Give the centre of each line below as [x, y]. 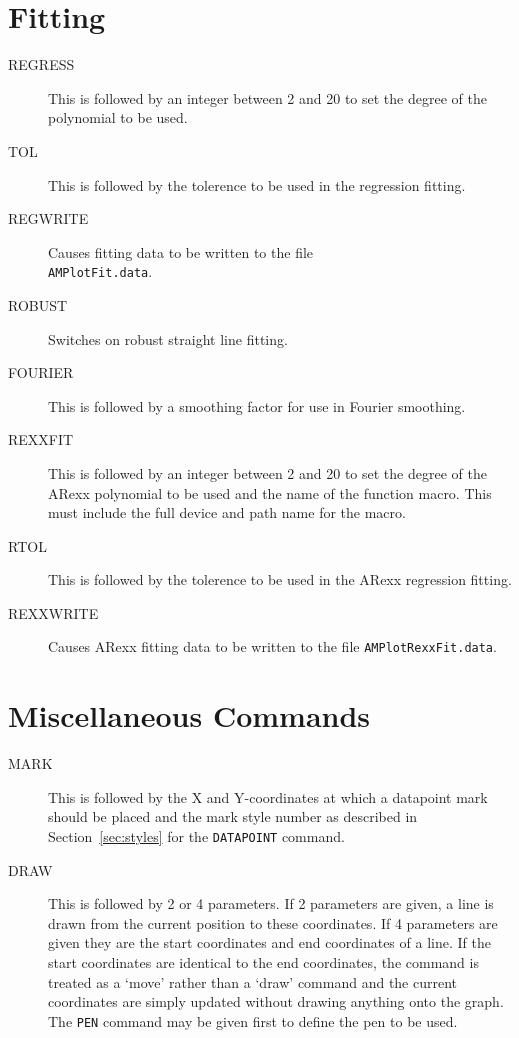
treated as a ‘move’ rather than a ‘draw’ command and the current [253, 981]
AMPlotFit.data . [100, 271]
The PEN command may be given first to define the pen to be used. [253, 1020]
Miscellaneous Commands [189, 715]
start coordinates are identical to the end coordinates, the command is [263, 962]
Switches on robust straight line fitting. [168, 338]
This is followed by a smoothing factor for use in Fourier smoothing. [257, 405]
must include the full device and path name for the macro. [227, 512]
